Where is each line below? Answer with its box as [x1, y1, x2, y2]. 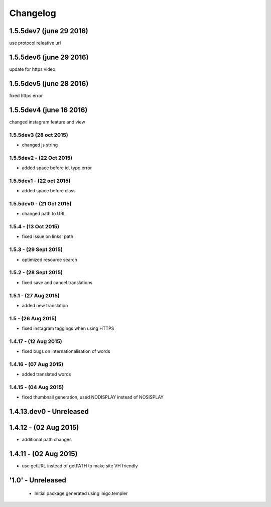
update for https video [9, 66, 55, 72]
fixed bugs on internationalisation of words [22, 348, 110, 354]
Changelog [9, 8, 56, 19]
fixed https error [9, 92, 43, 98]
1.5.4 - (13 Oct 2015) [9, 223, 60, 230]
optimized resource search [22, 257, 78, 263]
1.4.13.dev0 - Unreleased [9, 407, 89, 416]
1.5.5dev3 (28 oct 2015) [9, 131, 69, 138]
